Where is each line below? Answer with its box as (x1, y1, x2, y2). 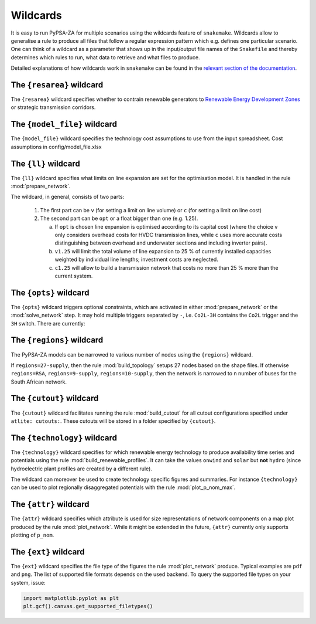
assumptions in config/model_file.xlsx (11, 143, 102, 150)
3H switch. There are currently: (11, 320, 85, 327)
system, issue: (11, 579, 46, 586)
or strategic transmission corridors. (11, 104, 96, 111)
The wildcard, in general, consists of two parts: (11, 194, 125, 201)
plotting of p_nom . (11, 531, 54, 539)
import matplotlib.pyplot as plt (23, 595, 119, 601)
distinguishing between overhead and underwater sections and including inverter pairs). (54, 239, 267, 246)
